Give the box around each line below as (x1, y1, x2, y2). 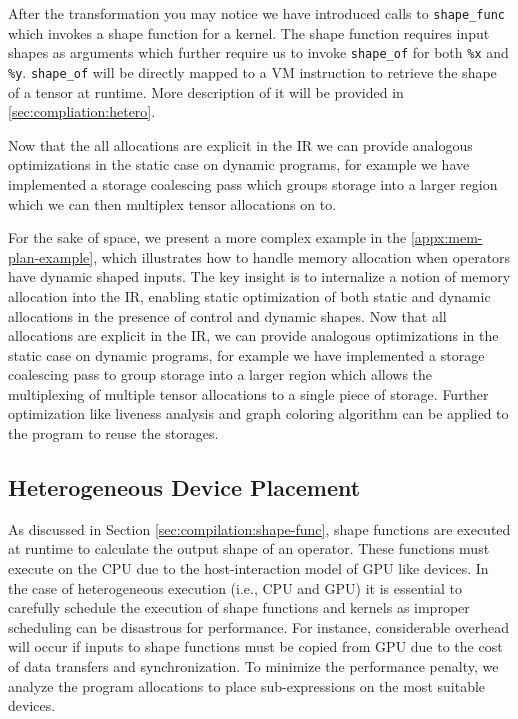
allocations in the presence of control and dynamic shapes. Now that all (8, 305, 447, 326)
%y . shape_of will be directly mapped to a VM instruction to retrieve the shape (8, 61, 497, 82)
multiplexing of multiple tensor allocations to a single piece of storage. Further (8, 383, 489, 404)
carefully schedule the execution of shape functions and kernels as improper (8, 597, 470, 618)
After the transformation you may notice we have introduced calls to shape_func (8, 3, 505, 23)
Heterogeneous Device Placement (8, 472, 361, 503)
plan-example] (8, 246, 94, 267)
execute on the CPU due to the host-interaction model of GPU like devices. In (8, 558, 489, 579)
